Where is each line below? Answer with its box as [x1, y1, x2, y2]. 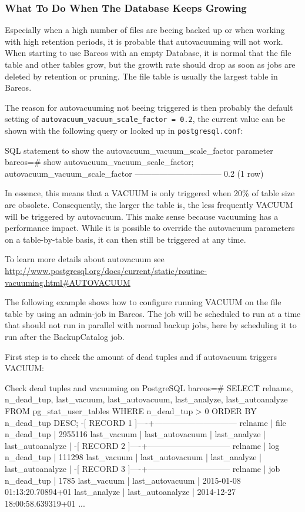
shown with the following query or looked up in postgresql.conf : [5, 124, 243, 137]
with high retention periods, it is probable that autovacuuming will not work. [5, 35, 283, 47]
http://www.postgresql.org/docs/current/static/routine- [5, 265, 207, 277]
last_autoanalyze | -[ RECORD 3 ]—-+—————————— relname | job [5, 462, 280, 474]
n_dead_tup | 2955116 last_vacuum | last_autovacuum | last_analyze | [5, 428, 266, 440]
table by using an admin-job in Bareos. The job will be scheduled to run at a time [5, 307, 301, 319]
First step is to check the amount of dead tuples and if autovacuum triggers [5, 350, 277, 362]
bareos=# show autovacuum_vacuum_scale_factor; [5, 156, 194, 168]
